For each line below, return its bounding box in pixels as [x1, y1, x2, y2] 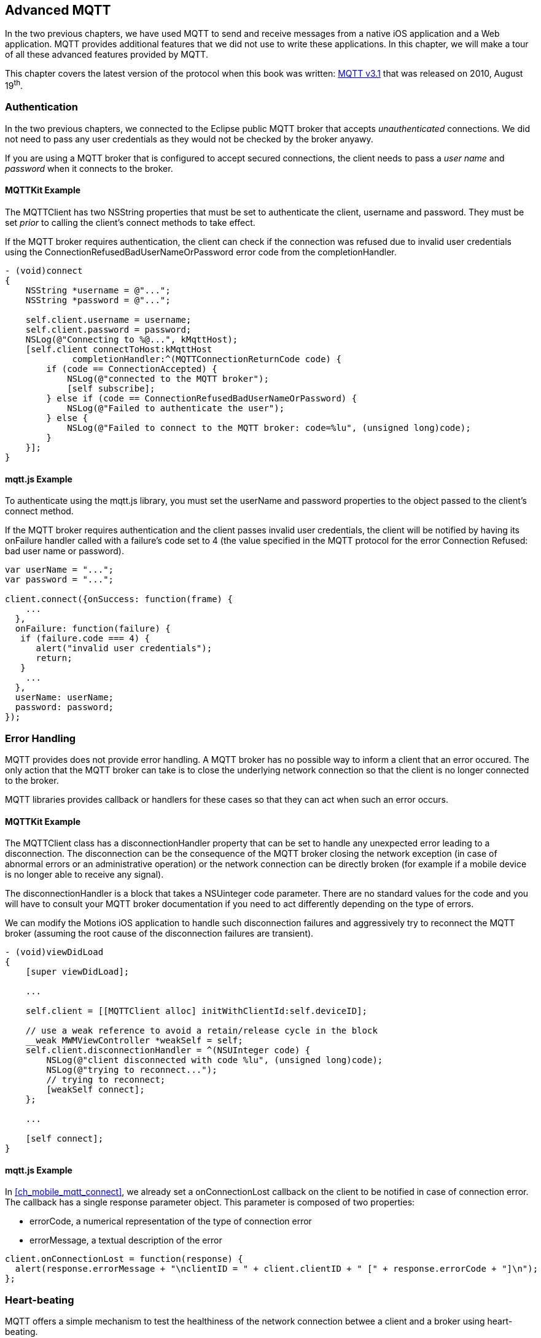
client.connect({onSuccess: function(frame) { [5, 594, 233, 605]
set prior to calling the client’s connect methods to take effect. [5, 217, 255, 228]
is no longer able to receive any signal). [5, 869, 164, 880]
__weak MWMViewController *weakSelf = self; [25, 1035, 243, 1046]
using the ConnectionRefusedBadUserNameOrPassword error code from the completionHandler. [5, 247, 397, 258]
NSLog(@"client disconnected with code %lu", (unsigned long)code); [46, 1055, 383, 1065]
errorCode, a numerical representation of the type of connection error [29, 1216, 312, 1227]
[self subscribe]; [67, 384, 155, 394]
